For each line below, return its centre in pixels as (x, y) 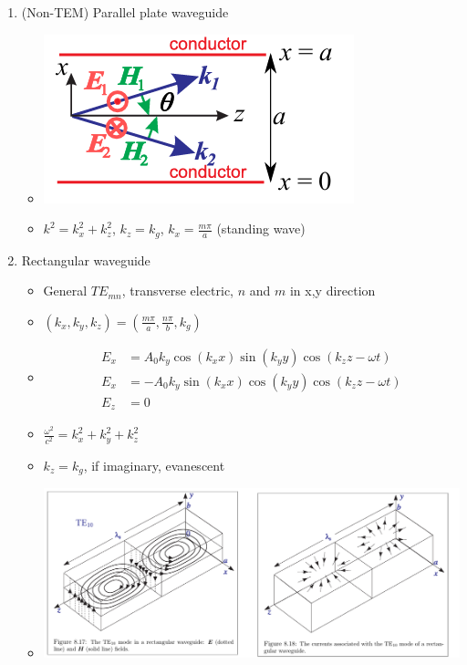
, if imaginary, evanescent (154, 465)
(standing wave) (261, 229)
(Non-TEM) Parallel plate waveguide (125, 12)
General (65, 291)
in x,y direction (332, 291)
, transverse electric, (178, 291)
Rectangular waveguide (86, 260)
